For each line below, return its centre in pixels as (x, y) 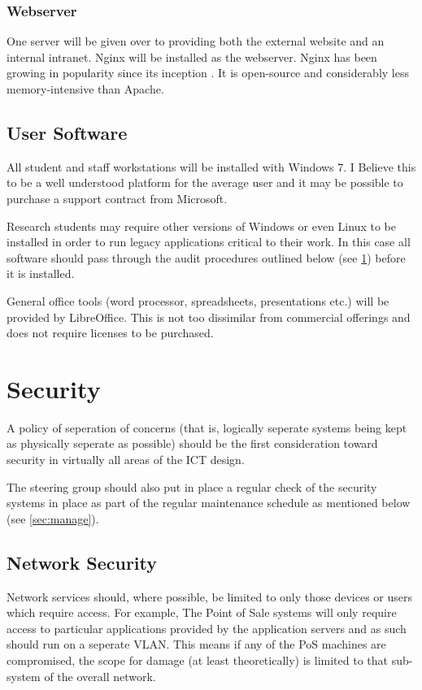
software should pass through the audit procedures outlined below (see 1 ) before (206, 257)
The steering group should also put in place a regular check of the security (192, 486)
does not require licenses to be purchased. (110, 333)
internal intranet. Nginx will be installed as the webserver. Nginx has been (192, 56)
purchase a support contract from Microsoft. (117, 198)
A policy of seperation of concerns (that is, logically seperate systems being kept (207, 427)
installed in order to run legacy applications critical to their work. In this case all (209, 242)
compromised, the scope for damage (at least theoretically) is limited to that (197, 660)
